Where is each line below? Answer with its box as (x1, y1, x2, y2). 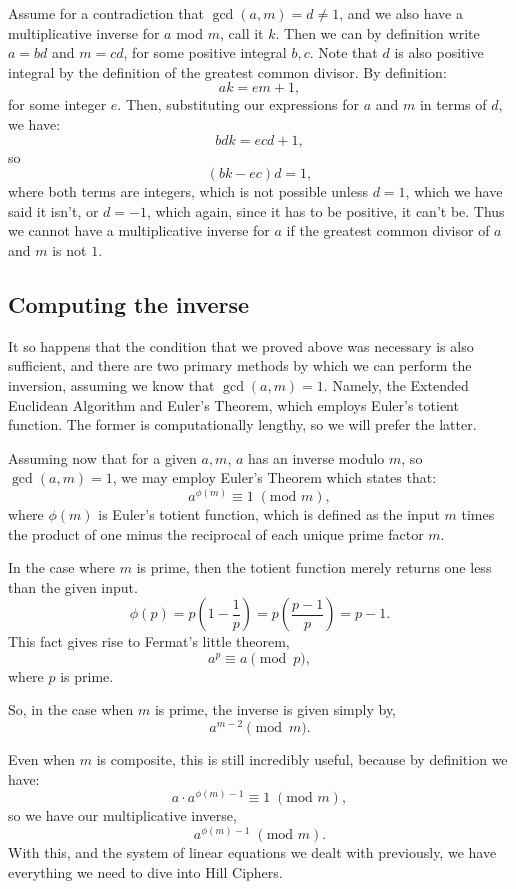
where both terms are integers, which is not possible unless (8, 181, 368, 202)
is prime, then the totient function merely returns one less (136, 557, 492, 578)
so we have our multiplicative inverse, (8, 805, 237, 826)
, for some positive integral (123, 42, 287, 63)
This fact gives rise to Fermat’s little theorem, (8, 631, 290, 652)
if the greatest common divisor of (286, 220, 490, 241)
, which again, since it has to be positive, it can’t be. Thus (146, 200, 505, 221)
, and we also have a (339, 3, 463, 23)
